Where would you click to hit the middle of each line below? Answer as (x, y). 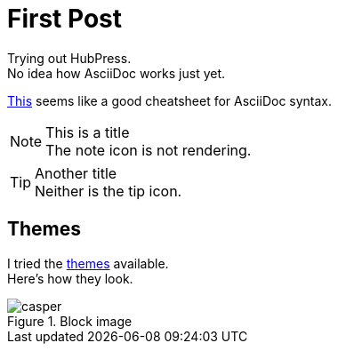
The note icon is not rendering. (149, 150)
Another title (76, 173)
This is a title (88, 132)
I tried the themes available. (88, 263)
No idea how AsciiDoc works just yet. (117, 73)
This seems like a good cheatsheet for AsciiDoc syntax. (170, 100)
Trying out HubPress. (69, 58)
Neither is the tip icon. (109, 191)
